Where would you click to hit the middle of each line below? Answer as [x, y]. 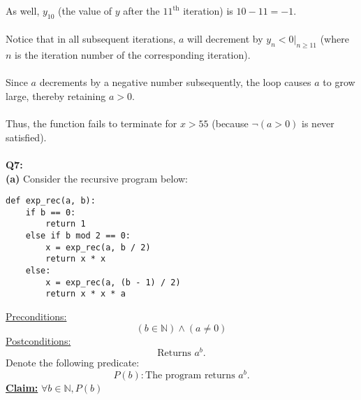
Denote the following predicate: [73, 363]
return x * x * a [86, 294]
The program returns [190, 375]
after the [141, 10]
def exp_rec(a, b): [51, 201]
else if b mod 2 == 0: [78, 236]
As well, [23, 10]
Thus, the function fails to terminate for [91, 123]
